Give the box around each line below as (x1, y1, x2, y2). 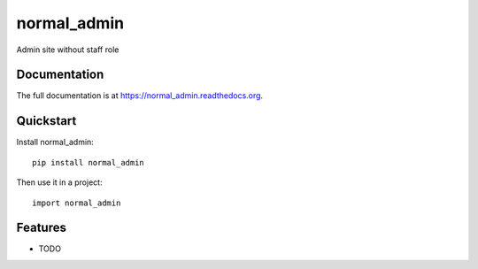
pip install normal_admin (32, 158, 145, 167)
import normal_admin (32, 197, 121, 208)
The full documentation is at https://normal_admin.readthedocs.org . (16, 90, 264, 101)
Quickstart (16, 113, 77, 128)
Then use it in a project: (16, 177, 103, 188)
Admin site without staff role (16, 44, 119, 55)
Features (16, 220, 66, 235)
